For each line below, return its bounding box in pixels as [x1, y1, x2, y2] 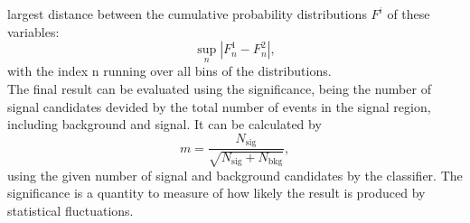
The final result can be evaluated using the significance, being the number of [7, 79, 431, 98]
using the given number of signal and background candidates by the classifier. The [7, 165, 463, 184]
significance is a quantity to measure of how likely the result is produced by [7, 183, 426, 202]
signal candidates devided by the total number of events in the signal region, [7, 97, 431, 116]
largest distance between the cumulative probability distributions [7, 5, 367, 23]
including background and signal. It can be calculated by [7, 115, 322, 134]
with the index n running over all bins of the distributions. [7, 61, 332, 80]
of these [387, 5, 430, 23]
